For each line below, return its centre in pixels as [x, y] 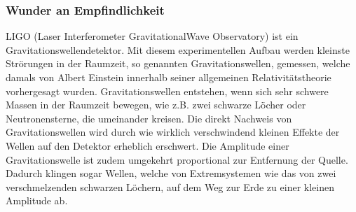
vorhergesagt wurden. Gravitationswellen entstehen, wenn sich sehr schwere [167, 91]
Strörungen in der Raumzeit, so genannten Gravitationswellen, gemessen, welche [178, 63]
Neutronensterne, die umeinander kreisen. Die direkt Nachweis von [149, 118]
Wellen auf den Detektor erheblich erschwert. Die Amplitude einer [148, 145]
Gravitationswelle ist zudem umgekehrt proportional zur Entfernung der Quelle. [177, 159]
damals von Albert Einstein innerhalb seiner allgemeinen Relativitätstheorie [169, 77]
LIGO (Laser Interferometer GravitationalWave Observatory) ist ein [152, 36]
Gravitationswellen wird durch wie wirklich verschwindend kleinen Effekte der [173, 132]
